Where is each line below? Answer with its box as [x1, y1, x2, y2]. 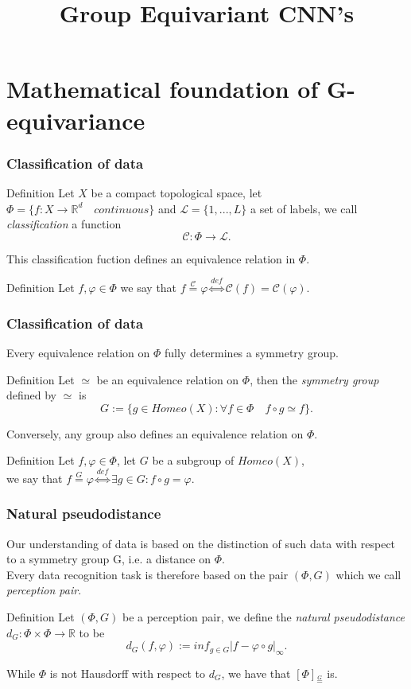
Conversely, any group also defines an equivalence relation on [6, 425, 304, 442]
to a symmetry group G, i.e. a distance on [6, 551, 211, 567]
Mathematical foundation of [6, 72, 319, 105]
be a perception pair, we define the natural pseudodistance [122, 608, 405, 625]
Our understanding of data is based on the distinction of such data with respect [6, 535, 396, 551]
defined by [6, 387, 57, 403]
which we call [335, 566, 401, 582]
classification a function [6, 216, 122, 232]
